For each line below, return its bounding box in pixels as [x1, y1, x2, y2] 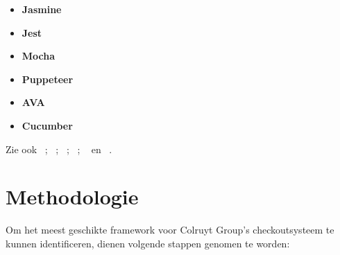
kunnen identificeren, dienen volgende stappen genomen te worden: [6, 236, 290, 250]
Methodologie [6, 182, 139, 211]
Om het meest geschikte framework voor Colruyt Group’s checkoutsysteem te [6, 222, 334, 237]
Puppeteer [22, 71, 74, 86]
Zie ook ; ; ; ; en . [6, 141, 112, 156]
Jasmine [22, 2, 62, 16]
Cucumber [22, 118, 73, 132]
